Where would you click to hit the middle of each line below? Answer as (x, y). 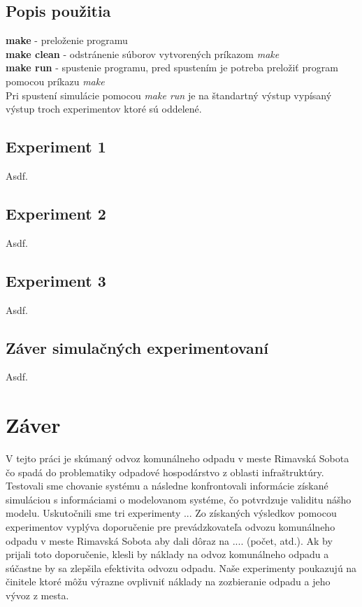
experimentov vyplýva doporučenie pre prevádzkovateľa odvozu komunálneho (171, 527)
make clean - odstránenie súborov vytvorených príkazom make (143, 53)
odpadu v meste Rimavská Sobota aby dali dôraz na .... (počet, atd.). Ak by (169, 540)
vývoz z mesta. (37, 595)
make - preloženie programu (67, 40)
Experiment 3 (56, 280)
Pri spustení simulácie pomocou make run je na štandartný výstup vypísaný (169, 95)
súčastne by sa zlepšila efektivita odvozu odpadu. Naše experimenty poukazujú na (181, 567)
